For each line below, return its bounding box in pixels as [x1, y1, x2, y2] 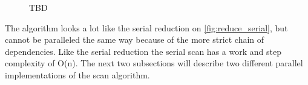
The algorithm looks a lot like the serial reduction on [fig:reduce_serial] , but [5, 21, 288, 34]
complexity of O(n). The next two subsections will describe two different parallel [5, 57, 303, 69]
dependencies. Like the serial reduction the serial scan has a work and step [5, 45, 281, 57]
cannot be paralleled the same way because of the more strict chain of [5, 33, 264, 46]
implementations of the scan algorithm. [5, 68, 150, 81]
